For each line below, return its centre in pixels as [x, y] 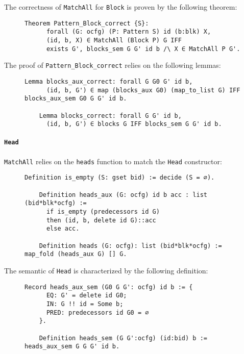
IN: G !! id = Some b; [85, 304]
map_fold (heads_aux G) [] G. [76, 254]
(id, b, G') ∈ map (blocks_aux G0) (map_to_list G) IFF [143, 90]
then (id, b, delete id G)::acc [101, 220]
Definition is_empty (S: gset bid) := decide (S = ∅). [120, 178]
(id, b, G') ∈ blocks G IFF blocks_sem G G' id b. [134, 124]
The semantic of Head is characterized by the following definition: [106, 270]
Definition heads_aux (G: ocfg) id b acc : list [123, 195]
